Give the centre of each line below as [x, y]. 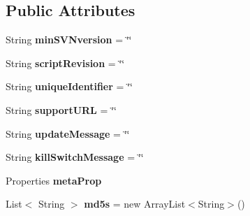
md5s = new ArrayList [135, 204]
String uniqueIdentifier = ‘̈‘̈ [69, 86]
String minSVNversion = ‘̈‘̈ [69, 39]
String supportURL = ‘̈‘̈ [61, 109]
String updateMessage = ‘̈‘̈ [68, 133]
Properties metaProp [54, 180]
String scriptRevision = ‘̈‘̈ [65, 63]
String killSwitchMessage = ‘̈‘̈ [75, 157]
